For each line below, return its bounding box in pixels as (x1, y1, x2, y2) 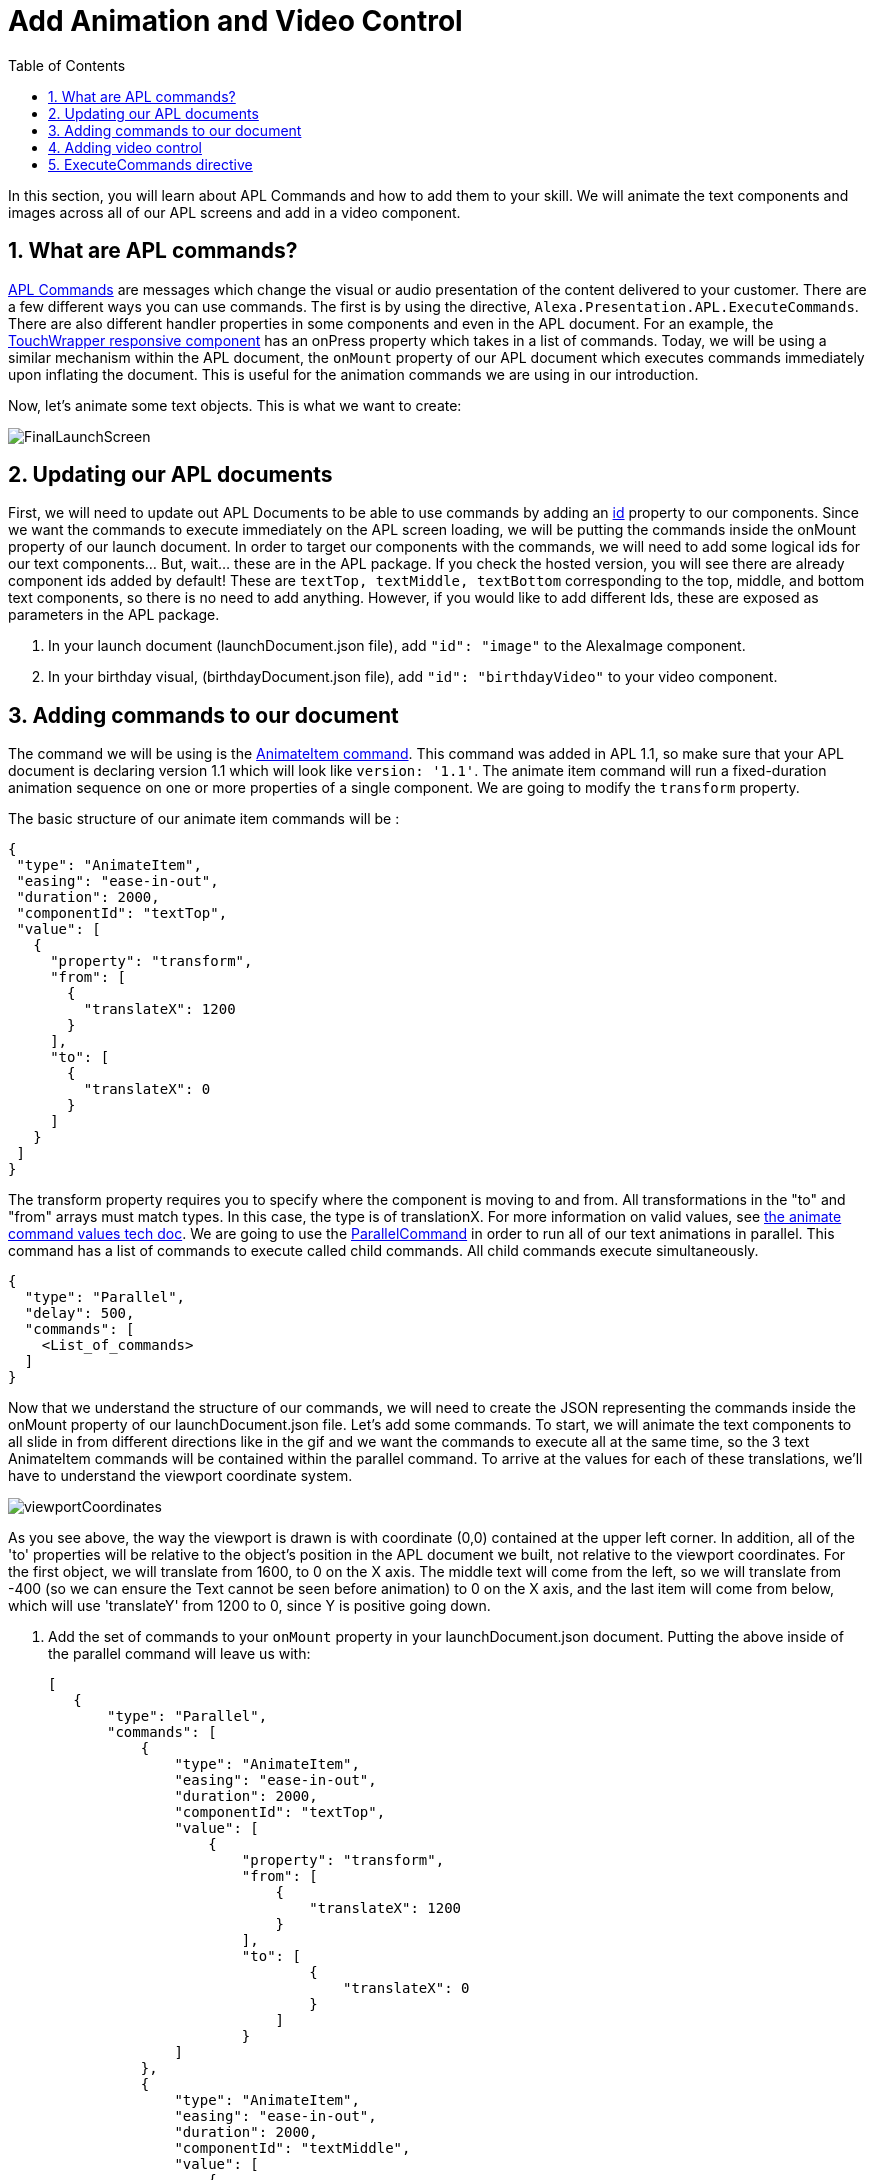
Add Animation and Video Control (8, 4, 463, 38)
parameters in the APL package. (8, 606, 220, 624)
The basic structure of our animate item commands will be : (8, 810, 400, 828)
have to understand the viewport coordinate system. (8, 1467, 353, 1485)
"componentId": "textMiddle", (174, 2140, 411, 2157)
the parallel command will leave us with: (48, 1645, 311, 1663)
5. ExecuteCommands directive (48, 155, 253, 173)
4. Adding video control (48, 138, 202, 156)
